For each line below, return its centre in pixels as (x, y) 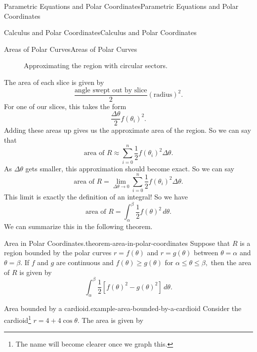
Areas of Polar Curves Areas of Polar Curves (71, 49)
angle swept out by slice (111, 90)
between (206, 253)
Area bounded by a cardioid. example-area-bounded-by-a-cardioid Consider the (123, 308)
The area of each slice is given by (54, 82)
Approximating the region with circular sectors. (96, 65)
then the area (231, 262)
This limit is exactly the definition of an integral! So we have (96, 197)
